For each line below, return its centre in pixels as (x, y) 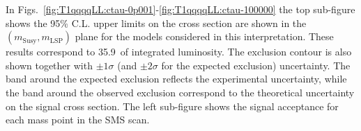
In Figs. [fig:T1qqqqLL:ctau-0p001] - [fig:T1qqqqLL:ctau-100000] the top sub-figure (180, 9)
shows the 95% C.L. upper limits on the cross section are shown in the (156, 23)
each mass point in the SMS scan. (78, 120)
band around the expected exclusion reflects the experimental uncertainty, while (176, 79)
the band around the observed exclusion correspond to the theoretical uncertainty (180, 92)
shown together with (49, 65)
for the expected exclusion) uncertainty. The (256, 65)
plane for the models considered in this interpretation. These (204, 36)
